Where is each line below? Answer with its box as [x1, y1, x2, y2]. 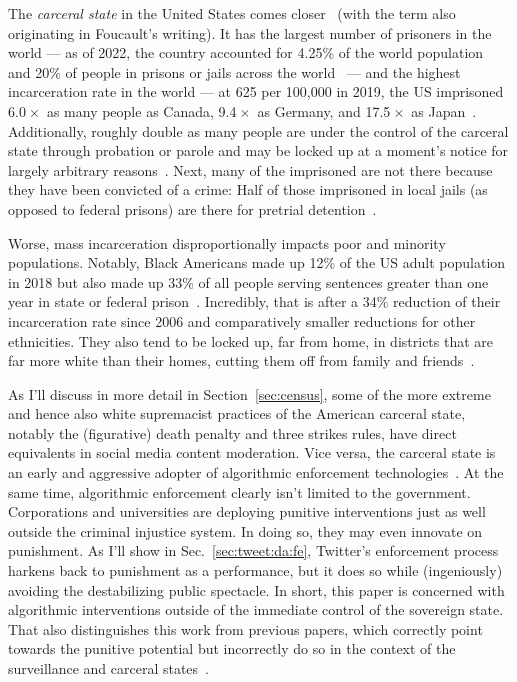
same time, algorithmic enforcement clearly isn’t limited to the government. [8, 481, 471, 502]
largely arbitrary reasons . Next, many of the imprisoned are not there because [8, 159, 493, 180]
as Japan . [411, 100, 477, 121]
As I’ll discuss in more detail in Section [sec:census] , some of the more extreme [8, 383, 491, 404]
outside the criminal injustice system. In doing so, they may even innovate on [8, 520, 483, 541]
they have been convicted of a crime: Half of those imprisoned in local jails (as [8, 179, 488, 200]
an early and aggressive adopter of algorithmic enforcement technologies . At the [8, 462, 504, 483]
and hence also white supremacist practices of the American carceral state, [8, 403, 466, 424]
